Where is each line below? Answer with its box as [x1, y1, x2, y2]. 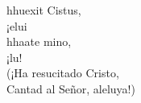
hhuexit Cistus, [6, 2, 81, 18]
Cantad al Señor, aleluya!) [6, 80, 135, 97]
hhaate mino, [6, 33, 72, 50]
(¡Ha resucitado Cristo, [6, 64, 119, 81]
